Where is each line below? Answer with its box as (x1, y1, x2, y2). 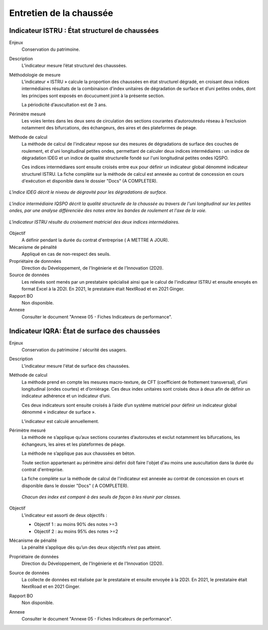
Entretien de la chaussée (9, 7, 114, 18)
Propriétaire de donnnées (9, 258, 62, 264)
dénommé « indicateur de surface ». (21, 409, 96, 415)
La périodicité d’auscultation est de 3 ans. (21, 102, 107, 108)
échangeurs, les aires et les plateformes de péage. (21, 441, 126, 447)
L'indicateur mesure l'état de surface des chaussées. (21, 363, 130, 369)
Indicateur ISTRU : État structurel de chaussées (9, 26, 159, 35)
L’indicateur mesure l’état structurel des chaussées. (21, 63, 128, 69)
